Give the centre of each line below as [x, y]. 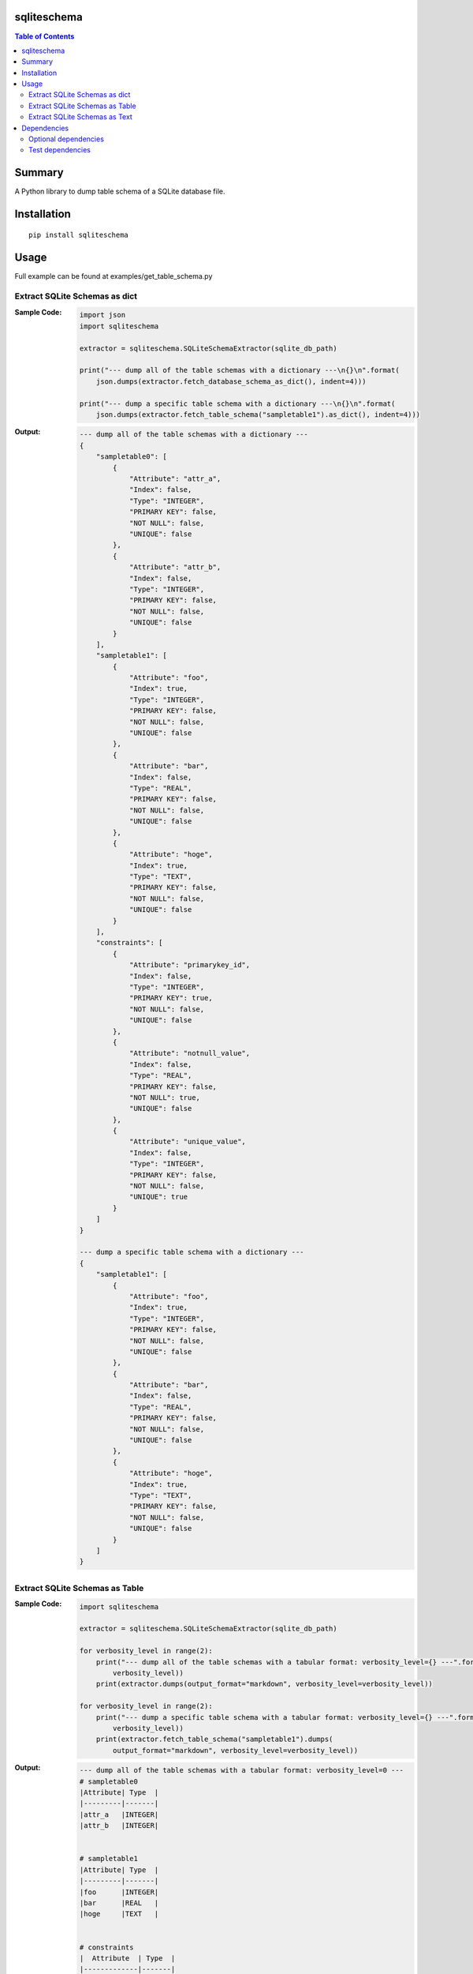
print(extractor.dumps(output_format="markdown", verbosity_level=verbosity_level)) [264, 1684]
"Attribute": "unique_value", [187, 1142]
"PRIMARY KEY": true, [171, 998]
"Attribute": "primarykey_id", [190, 965]
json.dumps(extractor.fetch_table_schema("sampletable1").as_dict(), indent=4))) [258, 414]
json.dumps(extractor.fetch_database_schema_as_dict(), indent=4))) [231, 381]
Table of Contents [45, 36]
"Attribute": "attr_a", [175, 479]
